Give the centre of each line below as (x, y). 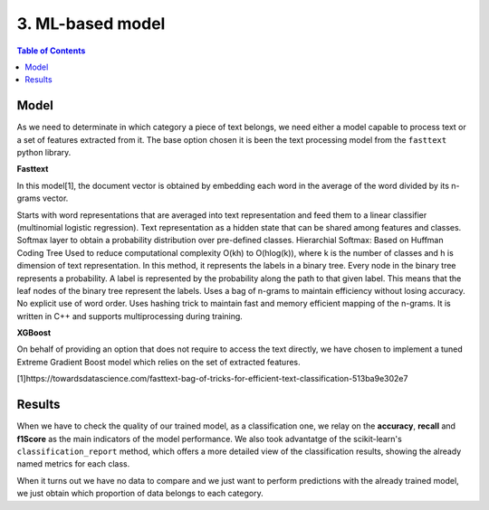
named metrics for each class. (73, 464)
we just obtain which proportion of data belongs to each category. (140, 494)
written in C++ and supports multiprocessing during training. (130, 316)
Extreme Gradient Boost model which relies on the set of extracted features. (158, 362)
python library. (44, 153)
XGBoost (34, 333)
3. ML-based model (91, 24)
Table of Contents (51, 51)
